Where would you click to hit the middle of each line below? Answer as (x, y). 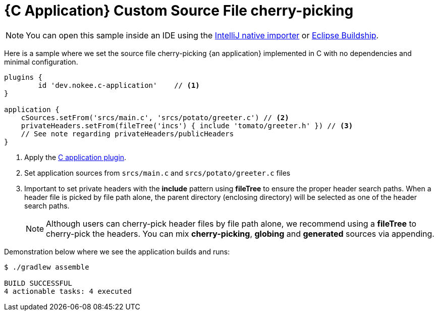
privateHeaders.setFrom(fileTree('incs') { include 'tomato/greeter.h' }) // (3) (187, 125)
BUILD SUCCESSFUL (38, 283)
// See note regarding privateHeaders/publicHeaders (127, 134)
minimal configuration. (41, 62)
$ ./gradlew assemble (47, 267)
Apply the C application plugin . (75, 157)
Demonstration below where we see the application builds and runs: (117, 251)
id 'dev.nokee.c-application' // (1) (119, 85)
